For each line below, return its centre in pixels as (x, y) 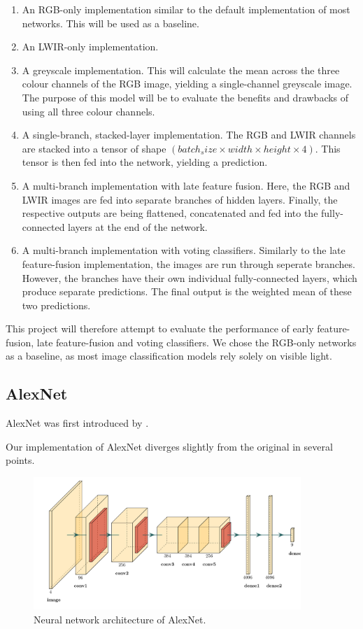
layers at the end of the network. (138, 226)
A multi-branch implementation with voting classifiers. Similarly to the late (184, 250)
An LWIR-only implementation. (90, 47)
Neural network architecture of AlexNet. (120, 619)
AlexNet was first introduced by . (77, 423)
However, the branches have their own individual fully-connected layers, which (190, 277)
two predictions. (56, 305)
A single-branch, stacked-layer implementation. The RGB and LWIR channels (189, 135)
